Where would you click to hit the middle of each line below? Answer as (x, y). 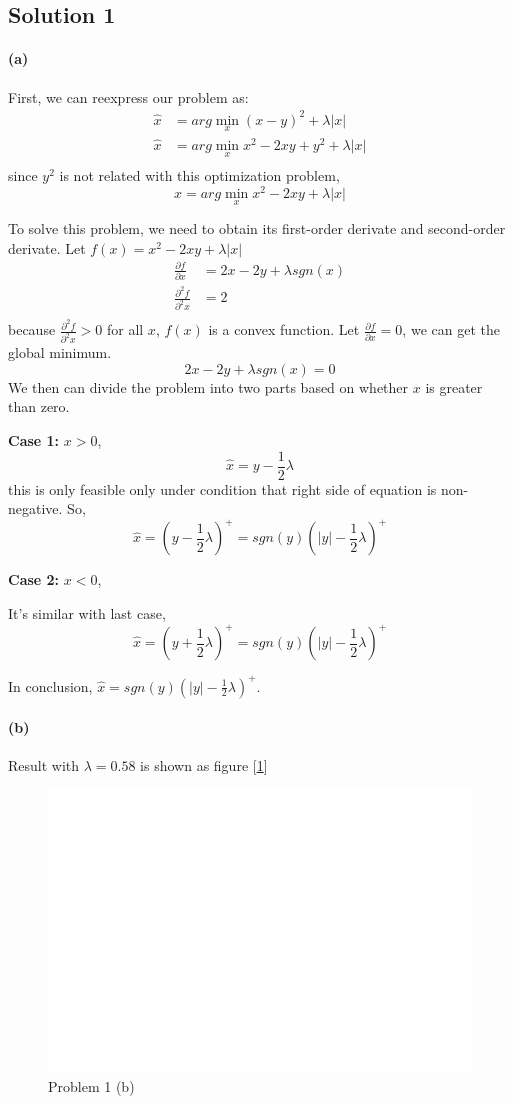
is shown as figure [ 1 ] (204, 765)
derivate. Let (47, 247)
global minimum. (60, 352)
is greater (454, 386)
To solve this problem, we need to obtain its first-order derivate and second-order (257, 228)
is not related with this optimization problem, (199, 175)
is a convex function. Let (284, 329)
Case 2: (34, 579)
